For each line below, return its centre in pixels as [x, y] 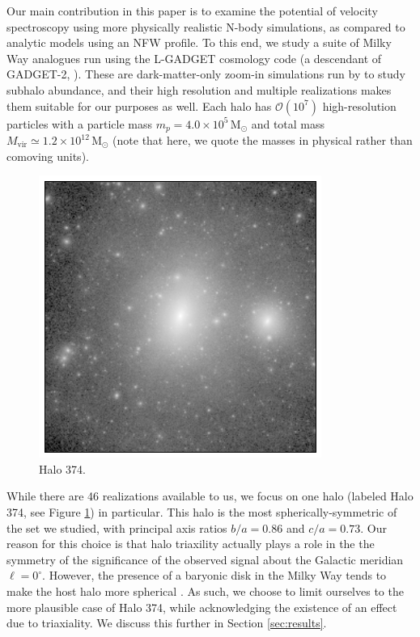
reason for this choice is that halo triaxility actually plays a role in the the [191, 544]
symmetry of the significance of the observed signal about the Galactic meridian [205, 559]
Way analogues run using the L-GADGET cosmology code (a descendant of [194, 58]
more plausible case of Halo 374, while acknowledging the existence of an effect [202, 607]
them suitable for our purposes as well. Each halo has [139, 105]
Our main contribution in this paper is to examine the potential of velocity [192, 11]
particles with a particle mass [79, 123]
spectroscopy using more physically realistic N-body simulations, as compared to [206, 26]
